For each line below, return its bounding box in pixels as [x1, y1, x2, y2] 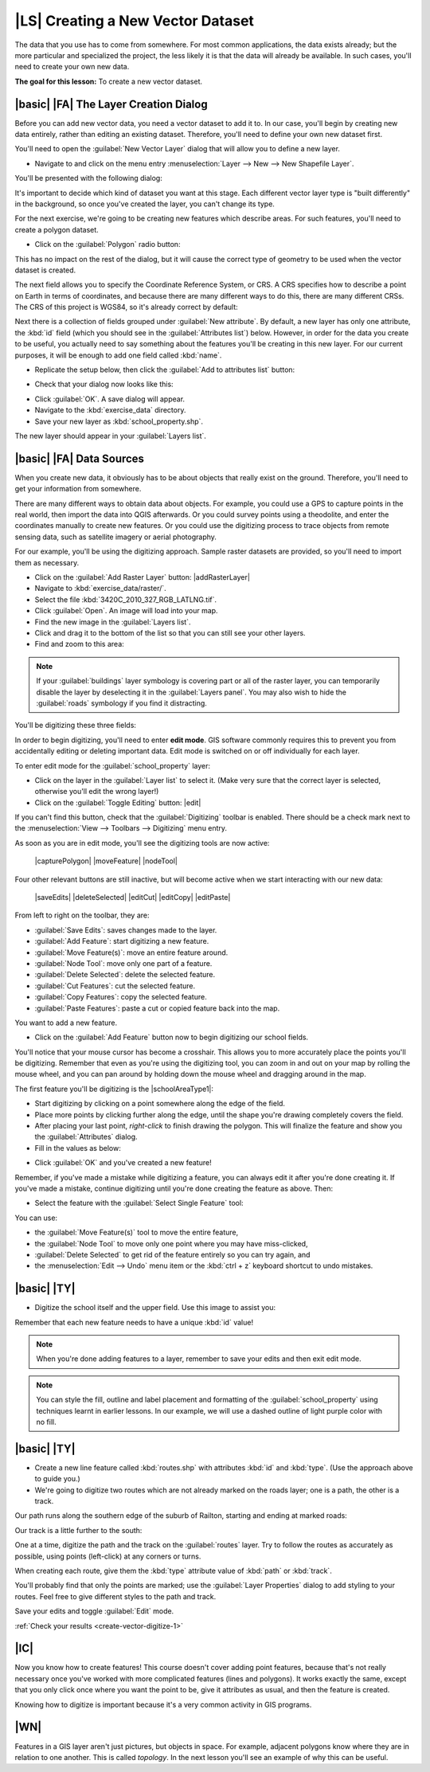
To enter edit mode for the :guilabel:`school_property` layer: [14, 761, 211, 770]
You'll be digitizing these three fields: [14, 721, 137, 730]
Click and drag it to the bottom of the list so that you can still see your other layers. [34, 628, 306, 637]
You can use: [14, 1213, 58, 1222]
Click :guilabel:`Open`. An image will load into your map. [34, 606, 218, 616]
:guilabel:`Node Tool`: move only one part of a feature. [34, 958, 213, 968]
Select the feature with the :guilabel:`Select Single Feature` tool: [34, 1199, 244, 1208]
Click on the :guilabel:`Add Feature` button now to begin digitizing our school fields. [34, 1032, 309, 1042]
